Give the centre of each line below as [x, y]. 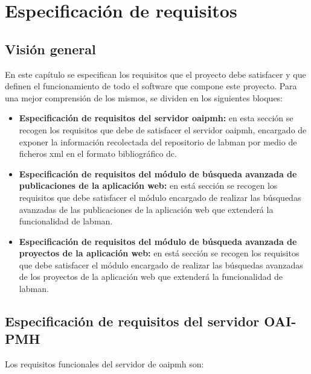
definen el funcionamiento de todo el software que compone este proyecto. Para [151, 86]
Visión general [50, 49]
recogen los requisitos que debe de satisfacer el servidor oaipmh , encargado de [163, 129]
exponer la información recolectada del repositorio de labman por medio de [158, 141]
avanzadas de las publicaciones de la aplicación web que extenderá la [146, 209]
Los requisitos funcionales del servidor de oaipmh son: [104, 364]
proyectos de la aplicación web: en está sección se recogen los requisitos [159, 253]
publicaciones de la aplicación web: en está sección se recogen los [148, 185]
